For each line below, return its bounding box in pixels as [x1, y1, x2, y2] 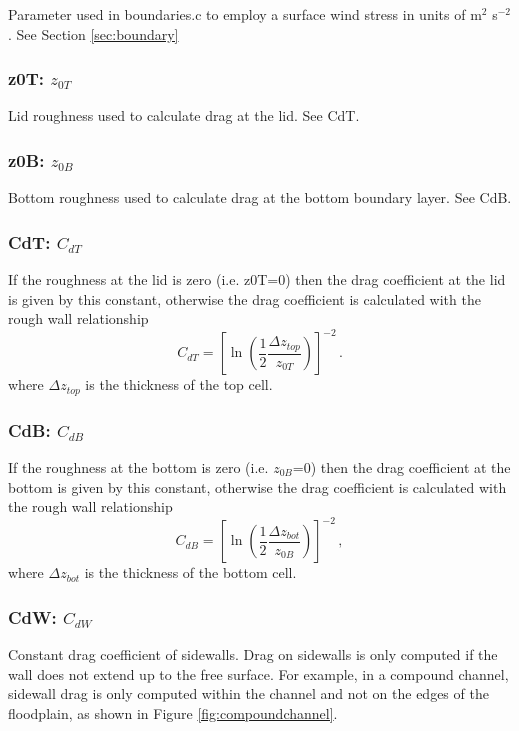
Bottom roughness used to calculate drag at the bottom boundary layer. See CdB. [8, 187, 512, 208]
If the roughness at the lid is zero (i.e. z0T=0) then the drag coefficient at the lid [8, 269, 506, 290]
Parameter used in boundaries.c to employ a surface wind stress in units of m [8, 4, 482, 24]
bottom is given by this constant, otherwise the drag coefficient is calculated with [8, 476, 507, 497]
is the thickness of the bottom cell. [84, 562, 297, 583]
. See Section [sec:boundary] [8, 23, 179, 44]
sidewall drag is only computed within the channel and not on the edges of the [8, 683, 489, 704]
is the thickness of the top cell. [85, 374, 273, 395]
